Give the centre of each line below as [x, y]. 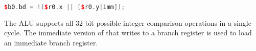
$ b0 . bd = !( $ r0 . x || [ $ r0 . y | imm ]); [65, 7]
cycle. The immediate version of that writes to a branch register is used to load [128, 33]
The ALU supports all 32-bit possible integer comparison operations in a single [128, 22]
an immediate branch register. [51, 43]
